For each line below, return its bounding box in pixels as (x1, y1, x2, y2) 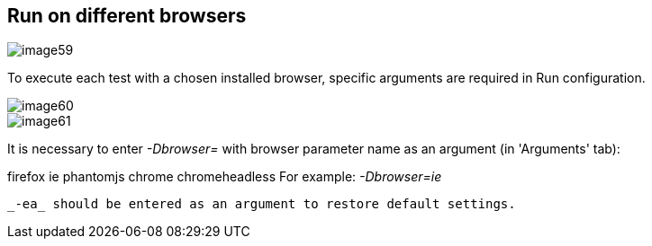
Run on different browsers (7, 4, 247, 27)
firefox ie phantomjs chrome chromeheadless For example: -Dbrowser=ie (7, 169, 442, 185)
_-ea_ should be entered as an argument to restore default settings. (7, 197, 516, 212)
